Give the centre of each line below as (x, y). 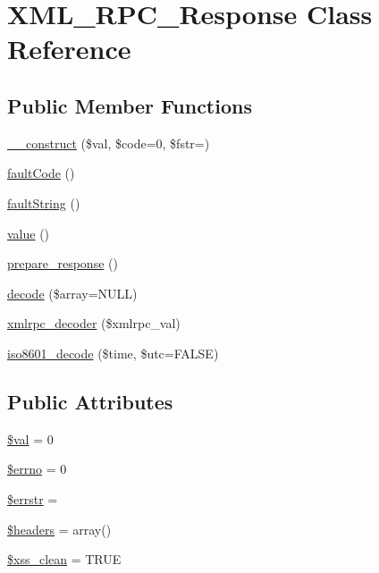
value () (29, 233)
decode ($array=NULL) (72, 293)
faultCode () (41, 173)
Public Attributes (90, 401)
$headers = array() (59, 529)
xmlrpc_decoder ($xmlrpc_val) (94, 323)
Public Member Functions (130, 105)
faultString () (44, 202)
